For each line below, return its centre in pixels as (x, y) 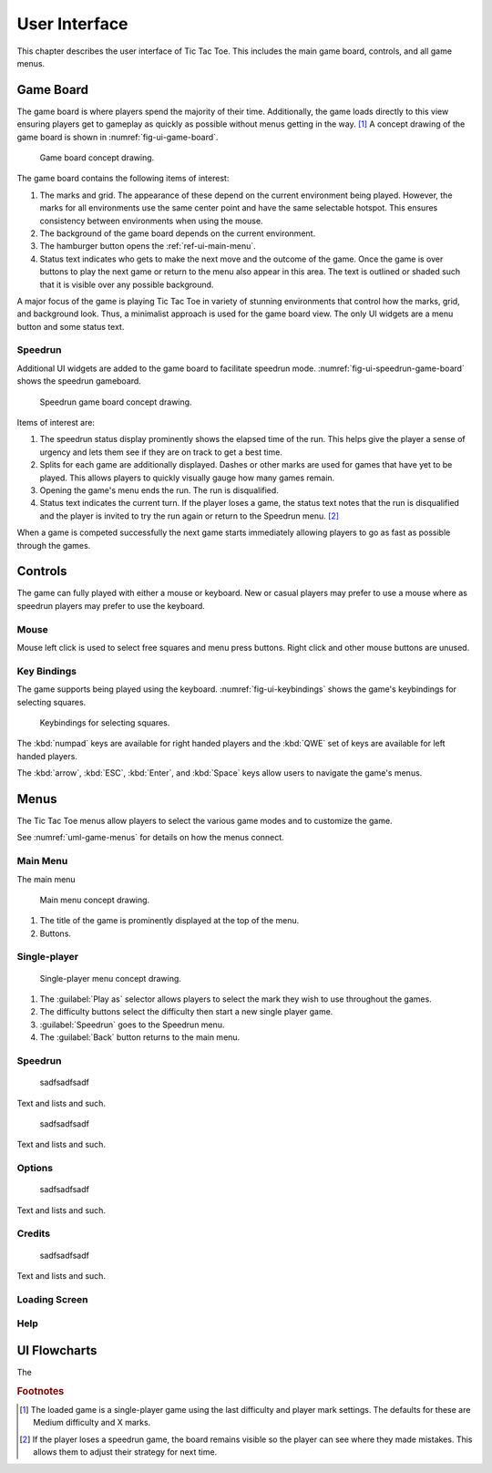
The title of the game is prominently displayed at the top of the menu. (169, 921)
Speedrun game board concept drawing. (116, 402)
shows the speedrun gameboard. (79, 381)
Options (35, 1169)
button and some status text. (71, 326)
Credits (33, 1233)
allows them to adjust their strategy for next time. (125, 1452)
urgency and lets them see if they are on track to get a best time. (161, 452)
